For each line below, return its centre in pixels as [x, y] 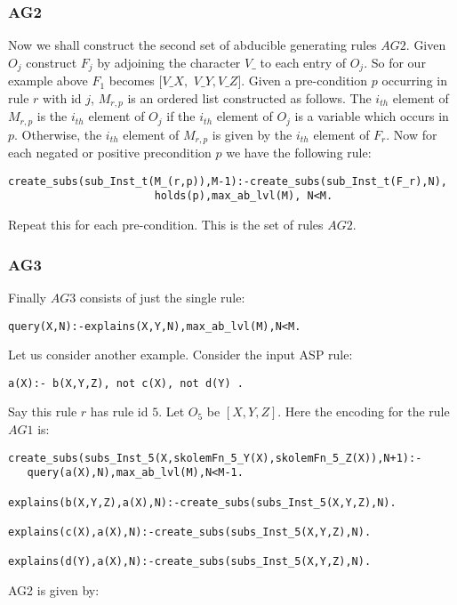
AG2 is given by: [54, 589]
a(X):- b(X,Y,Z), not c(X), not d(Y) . [126, 383]
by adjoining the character [169, 62]
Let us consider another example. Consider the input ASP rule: [180, 355]
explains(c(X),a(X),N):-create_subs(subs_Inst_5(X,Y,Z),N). [190, 532]
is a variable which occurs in [372, 116]
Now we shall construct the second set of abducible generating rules [192, 45]
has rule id [119, 411]
